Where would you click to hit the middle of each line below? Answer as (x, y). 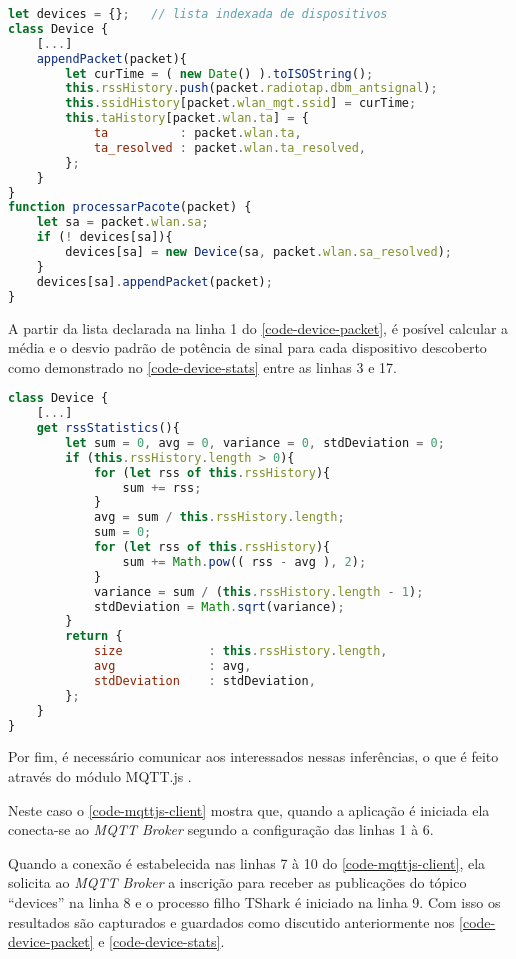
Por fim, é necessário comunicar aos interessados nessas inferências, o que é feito (253, 756)
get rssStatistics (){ (108, 428)
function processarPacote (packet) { (130, 207)
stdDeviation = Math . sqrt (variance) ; (219, 606)
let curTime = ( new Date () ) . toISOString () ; (219, 73)
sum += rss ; (162, 487)
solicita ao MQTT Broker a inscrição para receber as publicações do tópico (237, 882)
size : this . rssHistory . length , (240, 651)
